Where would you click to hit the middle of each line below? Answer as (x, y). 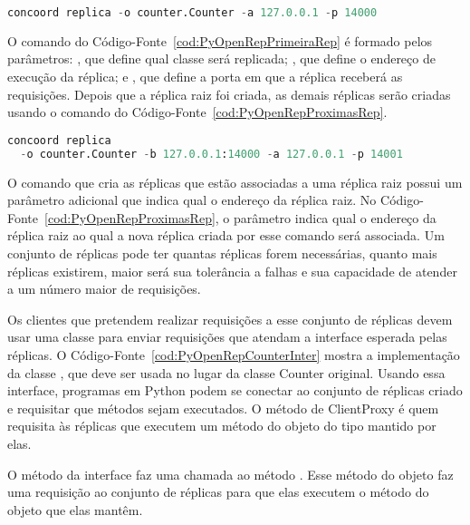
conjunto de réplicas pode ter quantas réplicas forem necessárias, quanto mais (222, 253)
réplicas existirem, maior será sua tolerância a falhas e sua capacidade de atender (232, 271)
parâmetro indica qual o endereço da (335, 217)
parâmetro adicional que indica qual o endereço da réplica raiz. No (192, 200)
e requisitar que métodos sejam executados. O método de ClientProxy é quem (223, 408)
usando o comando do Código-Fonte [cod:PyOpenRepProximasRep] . (197, 112)
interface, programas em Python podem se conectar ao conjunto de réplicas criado (235, 390)
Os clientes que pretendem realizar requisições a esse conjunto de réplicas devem (230, 319)
